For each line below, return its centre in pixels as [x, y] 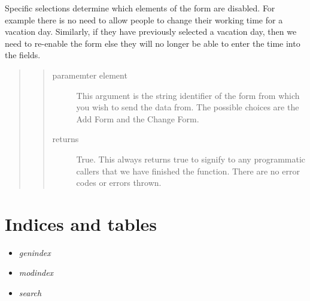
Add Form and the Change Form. [138, 118]
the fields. [23, 55]
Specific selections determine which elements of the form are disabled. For [140, 8]
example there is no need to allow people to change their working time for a [144, 19]
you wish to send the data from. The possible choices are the [188, 107]
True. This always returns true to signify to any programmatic [191, 159]
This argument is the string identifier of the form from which [188, 95]
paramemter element [90, 75]
